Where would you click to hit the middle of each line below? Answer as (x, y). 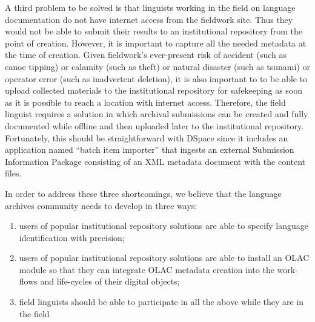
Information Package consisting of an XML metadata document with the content (155, 161)
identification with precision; (72, 237)
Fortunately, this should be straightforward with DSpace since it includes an (147, 137)
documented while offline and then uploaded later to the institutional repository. (154, 125)
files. (13, 173)
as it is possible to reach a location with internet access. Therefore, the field (145, 102)
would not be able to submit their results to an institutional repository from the (154, 31)
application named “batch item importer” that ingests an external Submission (150, 150)
